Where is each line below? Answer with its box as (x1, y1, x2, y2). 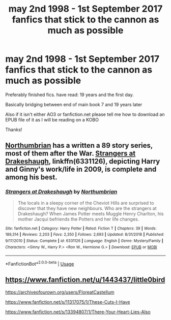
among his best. (5, 173, 58, 182)
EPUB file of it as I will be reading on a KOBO (5, 116, 99, 122)
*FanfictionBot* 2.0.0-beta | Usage (5, 260, 74, 267)
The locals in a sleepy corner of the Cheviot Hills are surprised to (17, 200, 154, 206)
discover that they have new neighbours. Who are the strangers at (17, 205, 157, 211)
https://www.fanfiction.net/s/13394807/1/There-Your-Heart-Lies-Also (5, 308, 151, 315)
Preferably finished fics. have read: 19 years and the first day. (5, 91, 134, 98)
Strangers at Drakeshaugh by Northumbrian (5, 188, 118, 196)
